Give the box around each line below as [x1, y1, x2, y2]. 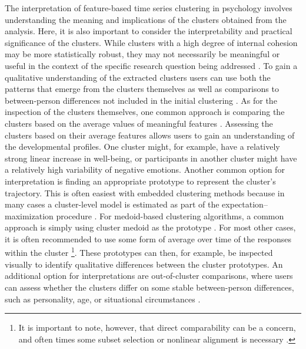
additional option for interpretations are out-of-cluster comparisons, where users [5, 269, 293, 282]
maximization [5, 209, 54, 222]
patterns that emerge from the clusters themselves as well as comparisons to [5, 83, 279, 95]
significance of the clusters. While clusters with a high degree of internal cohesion [5, 36, 298, 48]
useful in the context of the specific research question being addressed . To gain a [5, 59, 298, 71]
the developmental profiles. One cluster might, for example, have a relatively [5, 140, 280, 153]
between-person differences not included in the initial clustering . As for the [5, 94, 277, 106]
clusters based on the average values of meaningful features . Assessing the [5, 117, 273, 129]
